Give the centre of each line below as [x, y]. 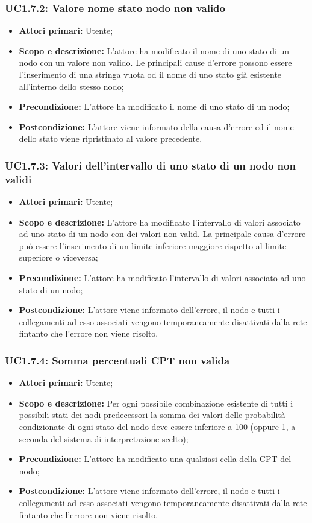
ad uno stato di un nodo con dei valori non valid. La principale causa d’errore [162, 234]
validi [18, 179]
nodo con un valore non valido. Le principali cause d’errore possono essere [155, 62]
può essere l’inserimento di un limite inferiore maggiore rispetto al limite [153, 245]
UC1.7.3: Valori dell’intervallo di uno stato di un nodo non [150, 165]
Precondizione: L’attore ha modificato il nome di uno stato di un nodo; [154, 106]
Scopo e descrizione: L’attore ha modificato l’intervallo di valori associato [160, 222]
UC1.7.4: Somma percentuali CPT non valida [117, 360]
